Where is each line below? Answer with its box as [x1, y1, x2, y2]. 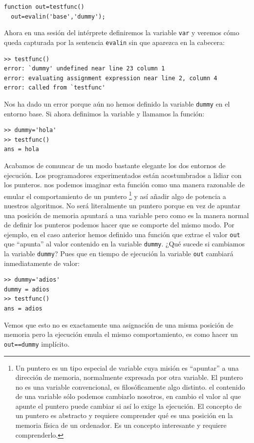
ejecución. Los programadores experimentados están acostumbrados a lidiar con [4, 170, 242, 180]
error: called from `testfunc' [4, 84, 106, 91]
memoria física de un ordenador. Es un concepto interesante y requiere [15, 420, 227, 430]
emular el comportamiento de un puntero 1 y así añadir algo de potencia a [4, 189, 226, 201]
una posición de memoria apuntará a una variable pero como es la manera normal [4, 210, 249, 220]
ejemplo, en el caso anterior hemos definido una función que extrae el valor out [4, 229, 240, 239]
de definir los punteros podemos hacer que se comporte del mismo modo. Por [4, 220, 234, 230]
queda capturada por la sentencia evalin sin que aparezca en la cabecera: [4, 37, 225, 47]
